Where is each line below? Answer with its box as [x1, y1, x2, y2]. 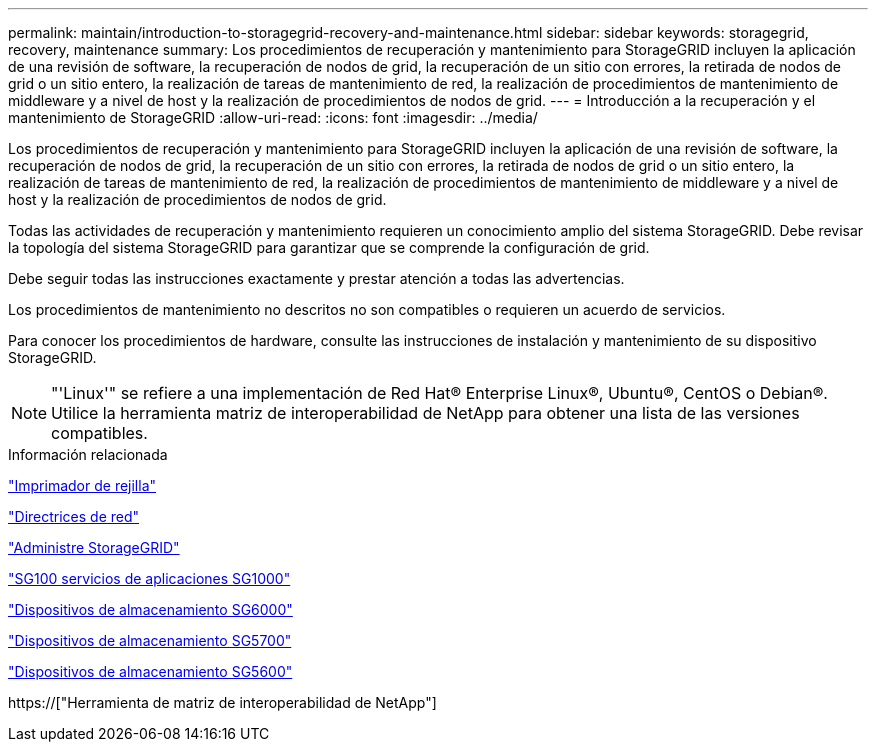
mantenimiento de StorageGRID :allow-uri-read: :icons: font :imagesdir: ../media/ [8, 109, 538, 126]
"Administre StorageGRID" [8, 539, 180, 556]
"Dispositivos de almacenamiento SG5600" [8, 663, 293, 680]
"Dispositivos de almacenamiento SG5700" [8, 632, 292, 649]
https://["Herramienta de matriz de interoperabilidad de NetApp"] [8, 694, 437, 711]
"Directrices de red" [8, 508, 140, 525]
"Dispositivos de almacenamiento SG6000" [8, 601, 293, 618]
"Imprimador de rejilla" [8, 477, 157, 494]
